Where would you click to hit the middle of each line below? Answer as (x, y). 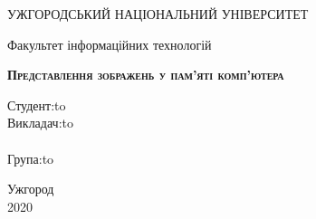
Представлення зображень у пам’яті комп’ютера (146, 75)
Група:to (31, 158)
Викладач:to (40, 123)
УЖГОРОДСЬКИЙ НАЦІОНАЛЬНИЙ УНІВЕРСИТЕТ (158, 14)
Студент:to (37, 105)
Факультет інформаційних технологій (110, 44)
